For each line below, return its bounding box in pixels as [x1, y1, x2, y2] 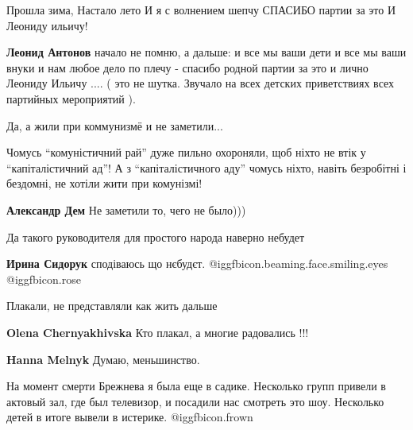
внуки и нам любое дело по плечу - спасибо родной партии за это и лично [6, 59, 369, 76]
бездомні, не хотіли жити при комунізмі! [6, 175, 203, 192]
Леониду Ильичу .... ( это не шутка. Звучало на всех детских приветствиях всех [6, 75, 395, 91]
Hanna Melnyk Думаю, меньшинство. [6, 351, 200, 367]
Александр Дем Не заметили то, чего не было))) [6, 201, 246, 218]
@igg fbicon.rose [6, 270, 81, 287]
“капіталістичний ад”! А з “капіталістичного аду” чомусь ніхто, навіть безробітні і [6, 159, 407, 176]
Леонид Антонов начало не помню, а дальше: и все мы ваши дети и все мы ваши [6, 44, 407, 60]
